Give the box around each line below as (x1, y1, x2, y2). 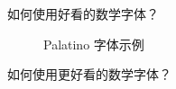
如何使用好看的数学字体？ (7, 4, 159, 22)
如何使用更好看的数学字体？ (7, 65, 171, 84)
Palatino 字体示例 (43, 34, 144, 53)
